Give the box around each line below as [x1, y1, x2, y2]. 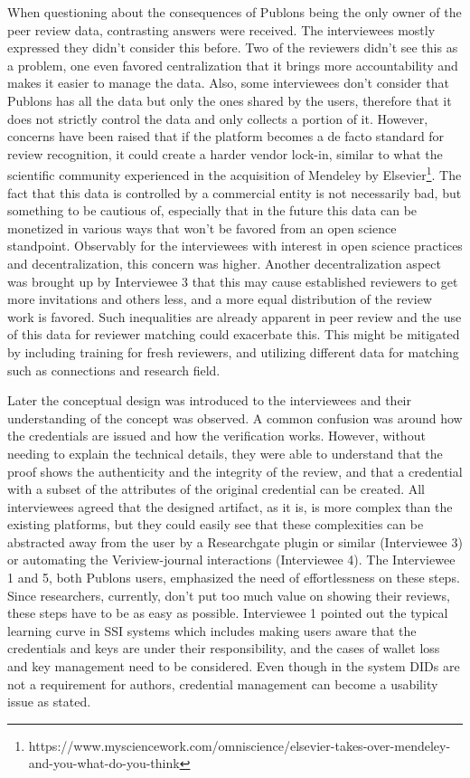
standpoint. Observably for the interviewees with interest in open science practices [7, 236, 463, 255]
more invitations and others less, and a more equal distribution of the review [7, 289, 432, 308]
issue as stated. [7, 692, 91, 711]
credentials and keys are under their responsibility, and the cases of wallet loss [7, 639, 440, 658]
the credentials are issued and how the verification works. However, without [7, 426, 426, 445]
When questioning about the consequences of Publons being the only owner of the [7, 3, 462, 21]
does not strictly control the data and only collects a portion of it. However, [7, 109, 428, 128]
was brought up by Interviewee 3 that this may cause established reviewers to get [7, 271, 458, 290]
